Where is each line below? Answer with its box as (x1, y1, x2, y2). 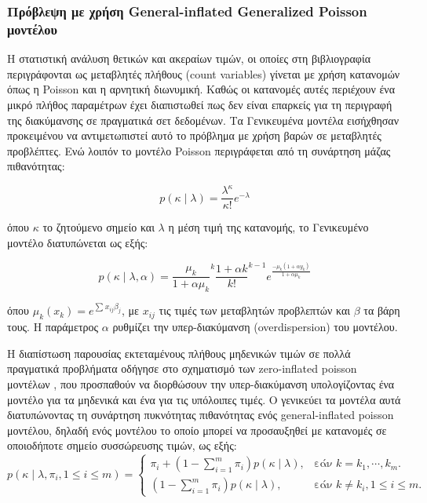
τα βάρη (363, 302, 400, 319)
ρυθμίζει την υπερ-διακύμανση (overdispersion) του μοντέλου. (112, 319, 398, 335)
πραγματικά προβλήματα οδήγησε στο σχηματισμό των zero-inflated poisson (7, 360, 357, 377)
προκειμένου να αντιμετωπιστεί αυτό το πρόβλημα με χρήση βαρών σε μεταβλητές (7, 127, 381, 144)
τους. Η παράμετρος (7, 319, 99, 335)
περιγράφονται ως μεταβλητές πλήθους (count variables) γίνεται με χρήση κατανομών (7, 65, 400, 82)
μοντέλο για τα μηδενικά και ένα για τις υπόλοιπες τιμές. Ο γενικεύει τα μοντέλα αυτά (7, 391, 401, 407)
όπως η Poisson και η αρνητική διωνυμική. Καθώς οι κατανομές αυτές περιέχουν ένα (7, 81, 395, 97)
